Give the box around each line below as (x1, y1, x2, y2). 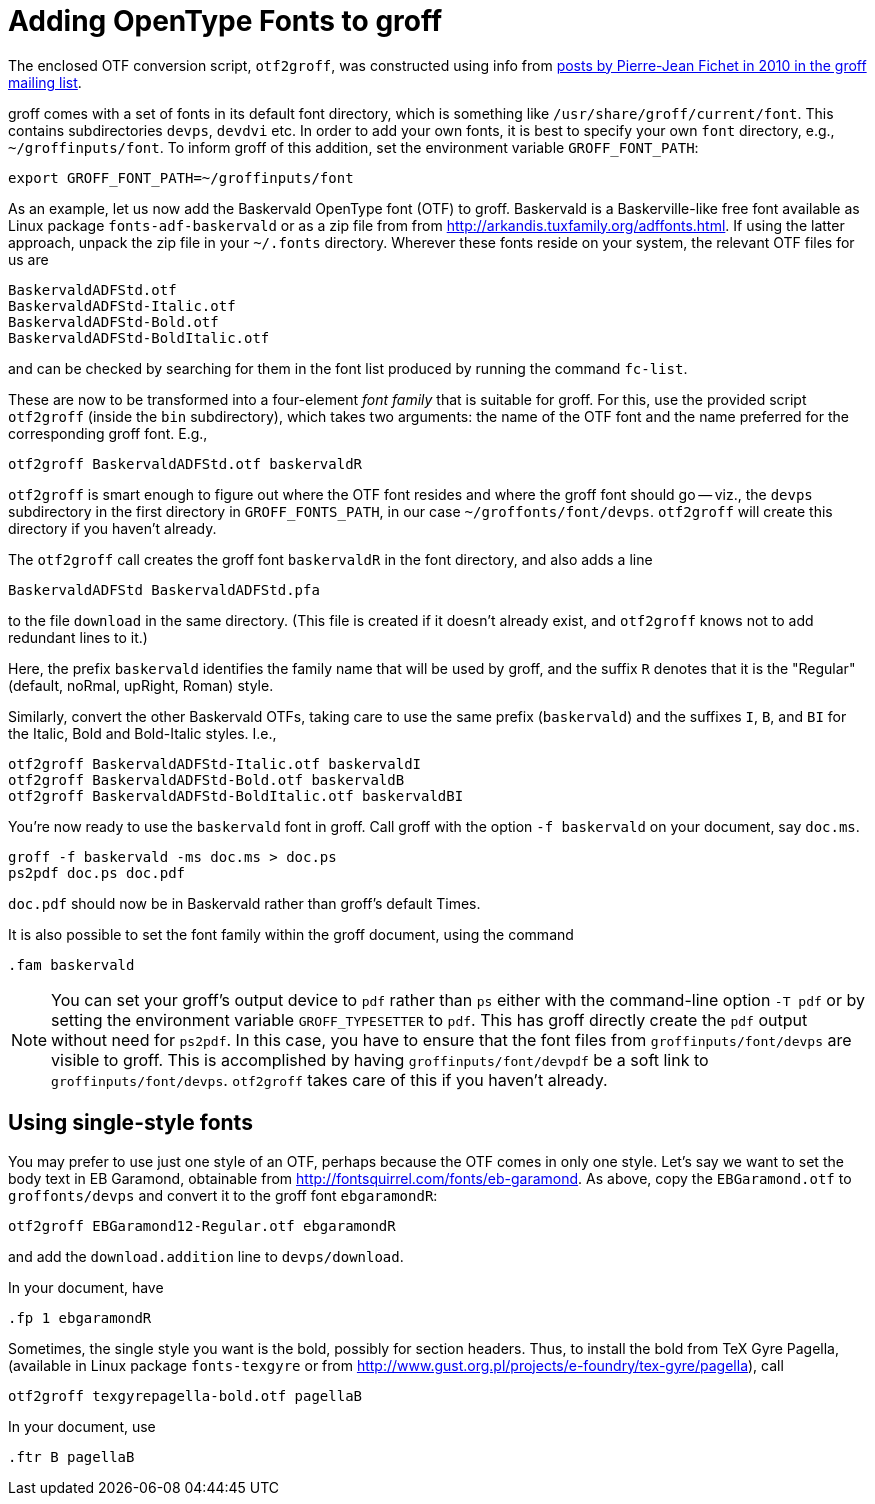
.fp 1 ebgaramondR (8, 1309, 152, 1326)
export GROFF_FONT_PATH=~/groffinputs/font (8, 169, 354, 186)
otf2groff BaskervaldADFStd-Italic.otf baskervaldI (8, 755, 422, 772)
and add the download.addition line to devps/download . (8, 1247, 404, 1265)
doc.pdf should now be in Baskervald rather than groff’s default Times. (8, 894, 481, 912)
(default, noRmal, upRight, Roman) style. (8, 676, 274, 694)
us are (8, 250, 49, 268)
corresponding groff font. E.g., (8, 424, 208, 442)
